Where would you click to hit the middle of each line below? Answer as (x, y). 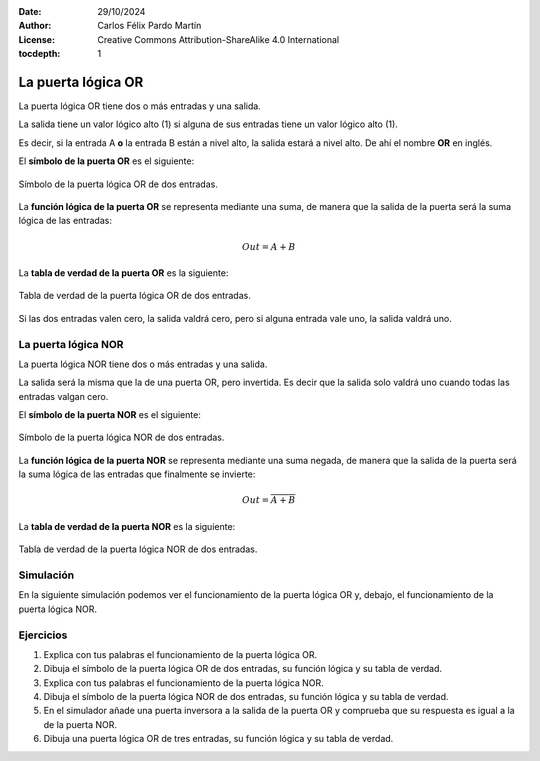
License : (36, 39)
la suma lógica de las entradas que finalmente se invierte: (137, 474)
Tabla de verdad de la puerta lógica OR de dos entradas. (135, 296)
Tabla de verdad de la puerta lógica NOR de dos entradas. (138, 549)
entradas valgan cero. (63, 396)
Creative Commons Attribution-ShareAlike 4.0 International (218, 39)
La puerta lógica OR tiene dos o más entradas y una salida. (140, 106)
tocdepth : (39, 54)
